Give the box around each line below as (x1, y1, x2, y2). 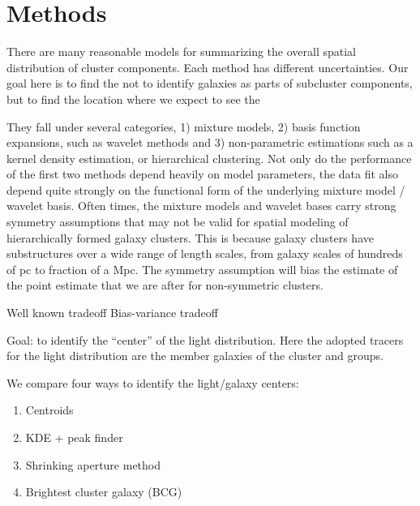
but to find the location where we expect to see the (6, 90, 260, 107)
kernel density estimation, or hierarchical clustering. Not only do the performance (6, 149, 412, 166)
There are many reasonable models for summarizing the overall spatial (6, 43, 357, 60)
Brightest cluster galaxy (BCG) (25, 483, 182, 500)
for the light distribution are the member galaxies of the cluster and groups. (6, 347, 384, 364)
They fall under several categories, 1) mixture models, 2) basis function (6, 118, 361, 135)
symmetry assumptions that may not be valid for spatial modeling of (6, 213, 349, 230)
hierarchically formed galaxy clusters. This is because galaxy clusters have (6, 229, 374, 246)
